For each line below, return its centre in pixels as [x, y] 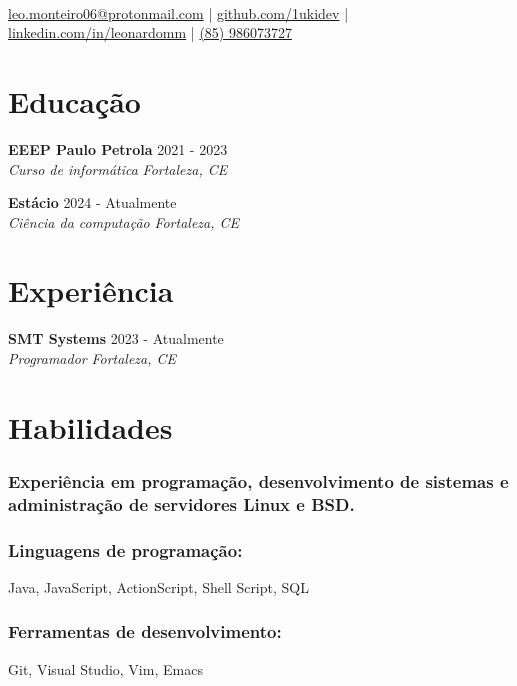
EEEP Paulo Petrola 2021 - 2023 [118, 148]
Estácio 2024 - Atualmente [92, 202]
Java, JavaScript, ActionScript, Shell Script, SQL [158, 586]
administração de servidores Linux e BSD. [181, 503]
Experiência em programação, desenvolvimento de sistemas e [258, 480]
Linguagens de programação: [125, 549]
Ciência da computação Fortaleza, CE [124, 221]
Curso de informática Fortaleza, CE [118, 168]
